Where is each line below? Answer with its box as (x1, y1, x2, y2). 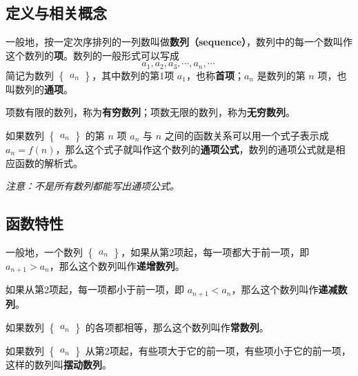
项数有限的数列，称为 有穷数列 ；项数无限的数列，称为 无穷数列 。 (6, 105, 295, 119)
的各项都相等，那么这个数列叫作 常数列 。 (85, 319, 269, 334)
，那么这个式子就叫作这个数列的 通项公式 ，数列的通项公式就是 (55, 142, 336, 157)
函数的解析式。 (14, 155, 83, 170)
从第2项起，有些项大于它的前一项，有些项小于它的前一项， (85, 343, 351, 357)
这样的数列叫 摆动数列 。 (6, 357, 112, 371)
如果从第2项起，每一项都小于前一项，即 (6, 282, 184, 297)
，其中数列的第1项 (92, 68, 175, 82)
